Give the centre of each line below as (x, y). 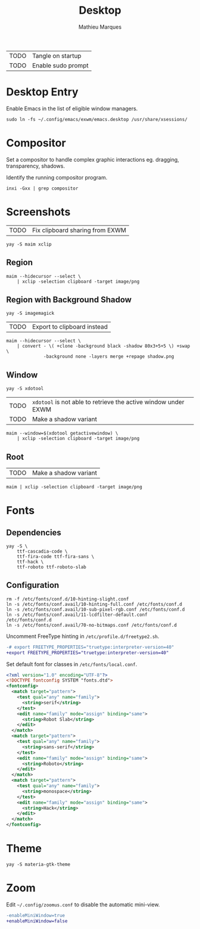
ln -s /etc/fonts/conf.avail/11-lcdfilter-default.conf (77, 615)
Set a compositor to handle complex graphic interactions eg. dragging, (93, 159)
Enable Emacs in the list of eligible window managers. (72, 109)
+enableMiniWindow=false (37, 921)
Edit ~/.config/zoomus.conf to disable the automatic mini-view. (83, 905)
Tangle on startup (57, 55)
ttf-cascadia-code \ (42, 552)
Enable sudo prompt (60, 65)
